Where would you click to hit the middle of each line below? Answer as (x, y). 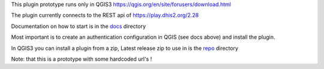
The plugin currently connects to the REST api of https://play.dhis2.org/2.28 (105, 15)
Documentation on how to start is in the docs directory (79, 26)
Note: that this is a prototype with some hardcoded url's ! (82, 59)
